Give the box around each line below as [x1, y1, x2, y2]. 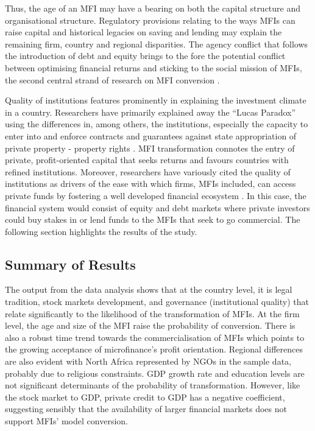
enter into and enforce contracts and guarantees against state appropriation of [5, 129, 297, 142]
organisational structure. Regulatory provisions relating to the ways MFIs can [5, 13, 296, 26]
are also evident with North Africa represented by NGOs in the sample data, [5, 355, 291, 368]
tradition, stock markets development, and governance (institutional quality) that [5, 295, 309, 308]
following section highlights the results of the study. [5, 225, 197, 237]
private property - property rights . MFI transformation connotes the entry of [5, 141, 295, 154]
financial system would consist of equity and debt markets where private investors [5, 201, 310, 214]
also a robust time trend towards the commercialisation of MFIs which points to [5, 331, 305, 343]
